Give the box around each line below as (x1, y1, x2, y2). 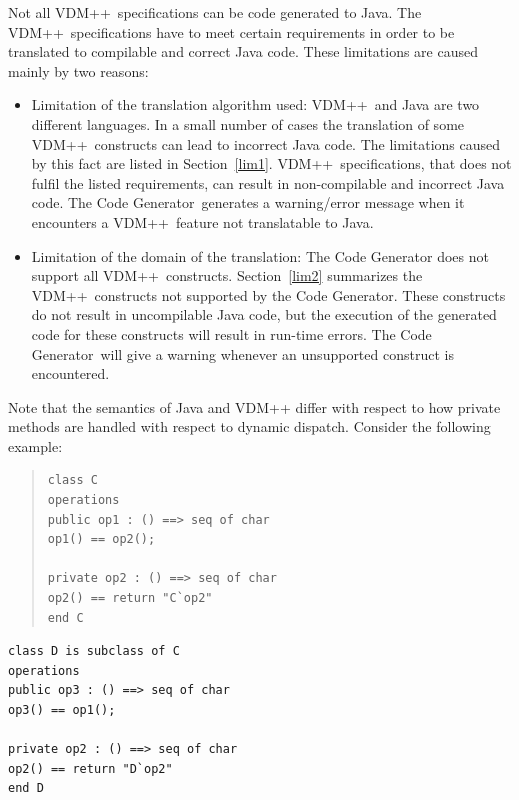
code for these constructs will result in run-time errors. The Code (31, 323, 432, 344)
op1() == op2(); (47, 532, 156, 547)
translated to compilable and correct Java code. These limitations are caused (8, 41, 479, 62)
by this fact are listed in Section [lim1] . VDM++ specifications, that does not (31, 153, 512, 174)
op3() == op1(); (8, 703, 116, 717)
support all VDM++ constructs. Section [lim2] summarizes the (31, 265, 423, 286)
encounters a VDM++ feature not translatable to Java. (31, 211, 374, 232)
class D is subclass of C (8, 644, 180, 659)
